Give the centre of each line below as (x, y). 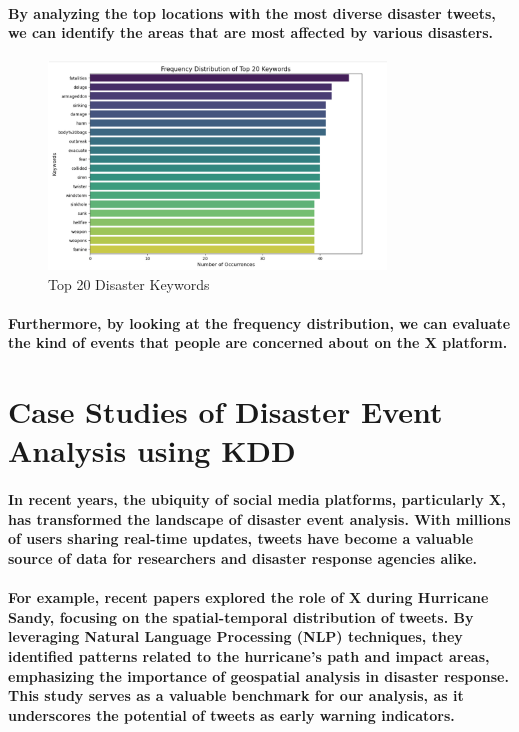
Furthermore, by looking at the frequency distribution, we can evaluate (259, 322)
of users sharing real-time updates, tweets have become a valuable (241, 538)
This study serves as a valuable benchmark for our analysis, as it (236, 695)
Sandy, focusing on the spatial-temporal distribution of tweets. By (241, 616)
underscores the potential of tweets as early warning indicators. (231, 714)
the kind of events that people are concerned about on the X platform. (258, 342)
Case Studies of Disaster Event (225, 411)
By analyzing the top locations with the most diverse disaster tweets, (252, 12)
